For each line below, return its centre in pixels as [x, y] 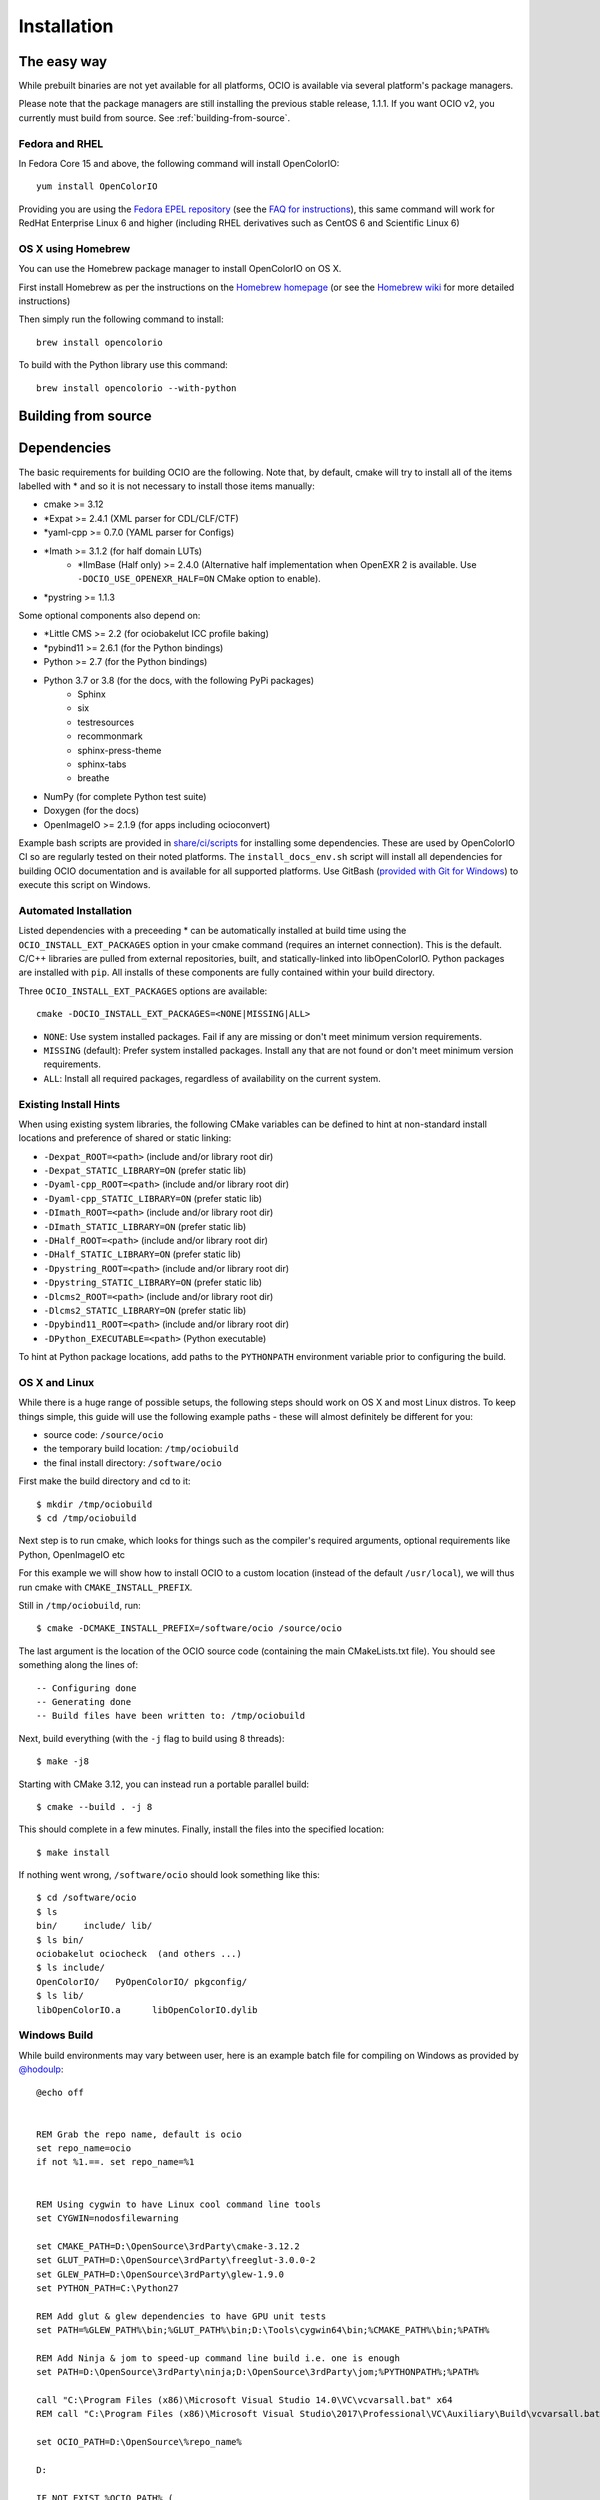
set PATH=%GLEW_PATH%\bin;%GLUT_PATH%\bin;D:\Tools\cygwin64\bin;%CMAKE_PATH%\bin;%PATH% [263, 2330]
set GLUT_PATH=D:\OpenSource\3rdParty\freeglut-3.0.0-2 [176, 2260]
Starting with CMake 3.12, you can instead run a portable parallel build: [164, 1784]
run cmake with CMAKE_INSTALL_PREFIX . [105, 1587]
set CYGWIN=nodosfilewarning [107, 2218]
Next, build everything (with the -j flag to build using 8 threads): [151, 1738]
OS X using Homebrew [74, 248]
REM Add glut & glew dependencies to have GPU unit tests [181, 2316]
